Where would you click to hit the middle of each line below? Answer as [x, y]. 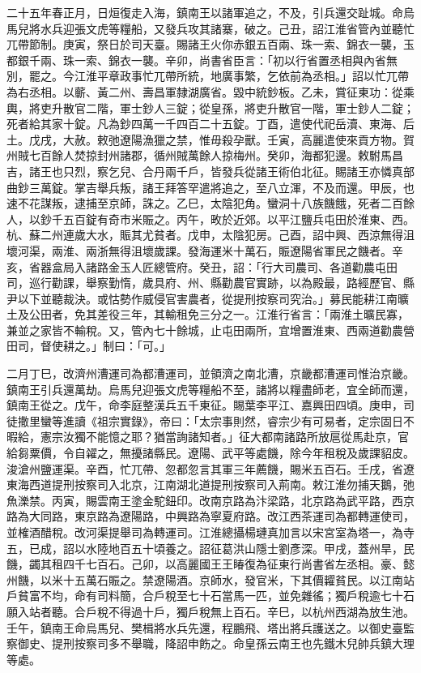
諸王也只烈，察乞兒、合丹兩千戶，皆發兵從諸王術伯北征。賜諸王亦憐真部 [221, 171]
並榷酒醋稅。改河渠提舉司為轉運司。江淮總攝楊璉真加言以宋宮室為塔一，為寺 [210, 532]
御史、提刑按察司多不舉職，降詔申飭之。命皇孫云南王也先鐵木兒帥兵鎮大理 [216, 643]
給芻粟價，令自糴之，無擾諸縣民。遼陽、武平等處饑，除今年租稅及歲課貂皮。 [210, 453]
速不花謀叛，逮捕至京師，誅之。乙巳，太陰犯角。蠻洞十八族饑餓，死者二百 [205, 203]
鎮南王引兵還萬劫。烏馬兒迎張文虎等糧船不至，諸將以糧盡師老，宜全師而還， [210, 389]
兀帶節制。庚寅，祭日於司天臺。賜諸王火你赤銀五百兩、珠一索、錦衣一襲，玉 [210, 44]
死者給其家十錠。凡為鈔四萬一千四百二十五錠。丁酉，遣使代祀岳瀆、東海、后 [210, 124]
